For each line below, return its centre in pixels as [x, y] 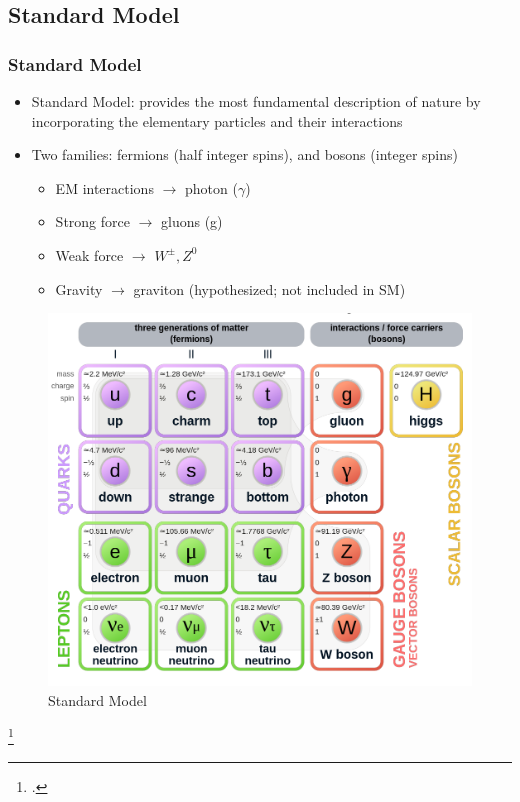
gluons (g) [192, 221]
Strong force [92, 221]
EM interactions [104, 187]
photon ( [211, 187]
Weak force [89, 254]
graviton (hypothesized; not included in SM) [269, 288]
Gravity [79, 288]
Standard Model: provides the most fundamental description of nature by [256, 101]
